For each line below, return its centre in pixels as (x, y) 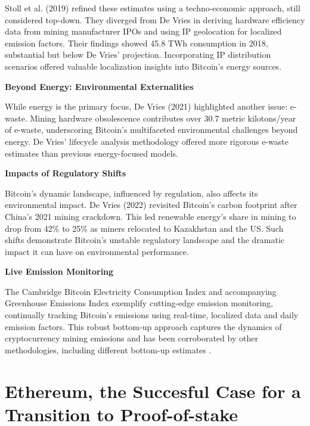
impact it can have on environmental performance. (97, 251)
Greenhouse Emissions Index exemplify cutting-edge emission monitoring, (139, 303)
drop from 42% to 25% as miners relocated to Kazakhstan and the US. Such (144, 228)
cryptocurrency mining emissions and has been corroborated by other (131, 338)
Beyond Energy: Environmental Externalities (99, 86)
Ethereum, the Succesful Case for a (153, 391)
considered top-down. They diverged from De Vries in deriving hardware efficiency (155, 19)
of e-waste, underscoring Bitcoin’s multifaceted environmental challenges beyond (151, 130)
